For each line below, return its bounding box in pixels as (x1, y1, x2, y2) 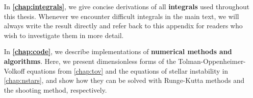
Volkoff (4, 65, 25, 76)
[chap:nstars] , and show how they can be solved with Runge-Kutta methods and (4, 75, 245, 85)
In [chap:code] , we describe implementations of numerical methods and (4, 46, 232, 57)
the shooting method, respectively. (4, 84, 107, 95)
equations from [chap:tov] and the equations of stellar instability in (27, 65, 228, 76)
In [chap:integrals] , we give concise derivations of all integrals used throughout (4, 1, 250, 11)
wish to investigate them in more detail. (4, 30, 124, 40)
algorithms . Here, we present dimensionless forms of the (4, 56, 176, 66)
